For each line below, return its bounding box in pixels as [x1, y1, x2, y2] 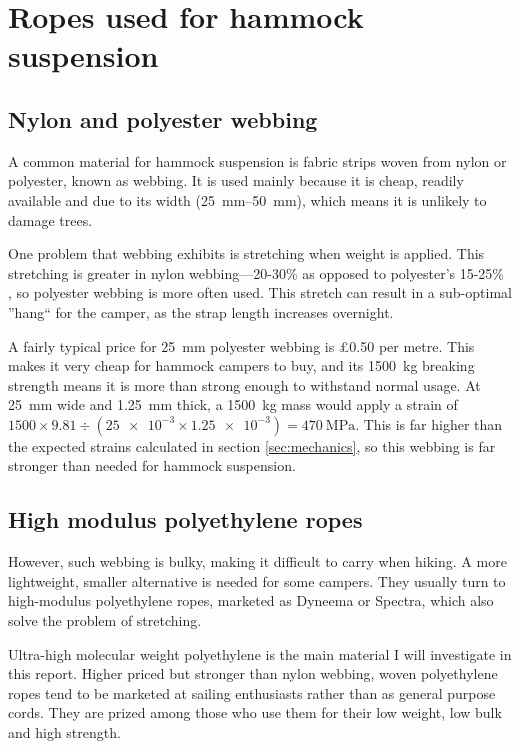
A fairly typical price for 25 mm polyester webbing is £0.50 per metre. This [8, 335, 475, 356]
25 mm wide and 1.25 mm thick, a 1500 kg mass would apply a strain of [8, 394, 458, 415]
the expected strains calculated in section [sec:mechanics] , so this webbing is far [8, 435, 496, 456]
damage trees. [8, 209, 93, 230]
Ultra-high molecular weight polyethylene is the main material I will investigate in [8, 643, 512, 664]
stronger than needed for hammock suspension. [8, 455, 296, 476]
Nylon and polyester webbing [8, 103, 318, 134]
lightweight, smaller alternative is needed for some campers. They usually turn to [8, 570, 506, 591]
